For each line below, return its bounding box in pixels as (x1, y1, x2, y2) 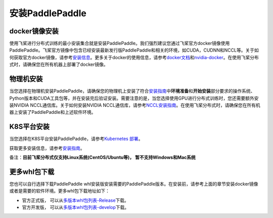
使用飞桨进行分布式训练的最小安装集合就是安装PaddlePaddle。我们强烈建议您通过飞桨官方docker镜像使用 (9, 40, 230, 47)
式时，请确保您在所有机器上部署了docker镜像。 (9, 61, 108, 68)
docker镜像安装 (9, 27, 59, 35)
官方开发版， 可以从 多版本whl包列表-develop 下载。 (22, 204, 129, 210)
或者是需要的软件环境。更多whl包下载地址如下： (9, 188, 110, 194)
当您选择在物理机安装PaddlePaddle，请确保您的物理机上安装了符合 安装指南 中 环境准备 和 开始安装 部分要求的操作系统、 (9, 88, 255, 94)
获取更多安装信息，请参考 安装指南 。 (9, 145, 85, 151)
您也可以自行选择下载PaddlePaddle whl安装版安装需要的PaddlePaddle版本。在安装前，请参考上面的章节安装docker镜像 (9, 181, 258, 187)
